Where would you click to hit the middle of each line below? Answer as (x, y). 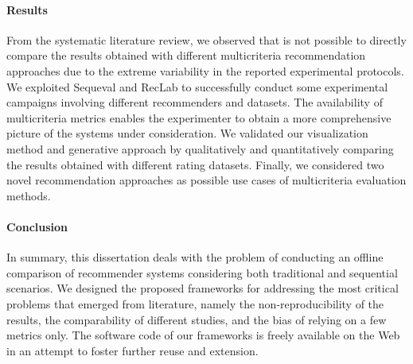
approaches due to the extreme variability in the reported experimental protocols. (205, 70)
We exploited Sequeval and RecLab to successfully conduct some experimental (197, 86)
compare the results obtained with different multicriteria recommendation (186, 55)
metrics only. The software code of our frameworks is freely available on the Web (203, 335)
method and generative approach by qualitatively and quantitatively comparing (200, 148)
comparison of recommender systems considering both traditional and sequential (202, 272)
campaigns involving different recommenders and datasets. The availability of (195, 102)
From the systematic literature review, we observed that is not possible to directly (206, 39)
